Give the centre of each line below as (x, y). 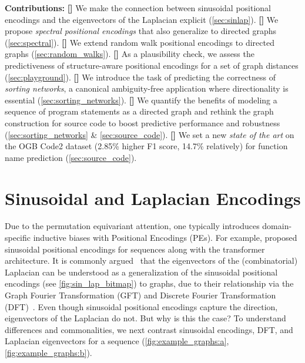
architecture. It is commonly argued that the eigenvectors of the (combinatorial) (151, 261)
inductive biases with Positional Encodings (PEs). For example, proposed (165, 238)
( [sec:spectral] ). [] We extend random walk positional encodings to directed (140, 42)
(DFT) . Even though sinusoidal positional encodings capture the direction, (141, 306)
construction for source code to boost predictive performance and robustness (143, 122)
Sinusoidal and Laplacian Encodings (153, 198)
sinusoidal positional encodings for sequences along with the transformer (135, 249)
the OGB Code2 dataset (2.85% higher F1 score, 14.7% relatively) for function (146, 146)
